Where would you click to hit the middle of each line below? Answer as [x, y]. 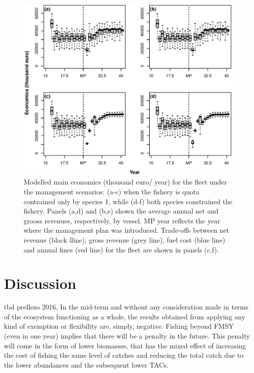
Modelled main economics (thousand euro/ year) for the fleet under [125, 182]
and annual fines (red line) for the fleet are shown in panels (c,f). [121, 249]
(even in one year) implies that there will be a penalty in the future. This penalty [127, 336]
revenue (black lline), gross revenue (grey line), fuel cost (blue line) [125, 239]
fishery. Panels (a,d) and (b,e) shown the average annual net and [121, 211]
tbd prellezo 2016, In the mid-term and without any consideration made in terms [126, 307]
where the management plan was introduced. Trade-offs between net [127, 230]
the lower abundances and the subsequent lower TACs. [86, 364]
